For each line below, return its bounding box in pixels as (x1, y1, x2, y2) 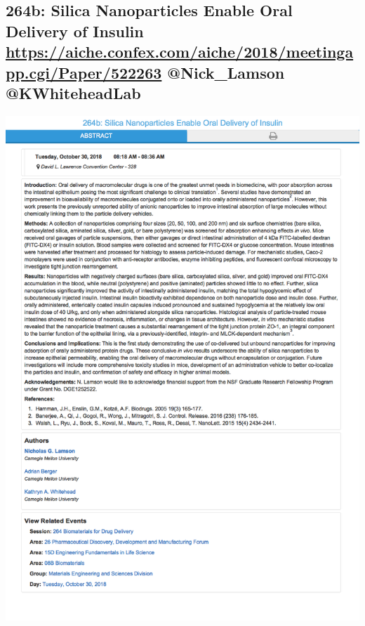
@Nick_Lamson (167, 61, 285, 83)
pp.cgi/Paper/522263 (6, 61, 162, 83)
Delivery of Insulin (6, 20, 144, 41)
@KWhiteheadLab (6, 81, 141, 103)
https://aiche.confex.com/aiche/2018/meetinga (6, 41, 354, 63)
